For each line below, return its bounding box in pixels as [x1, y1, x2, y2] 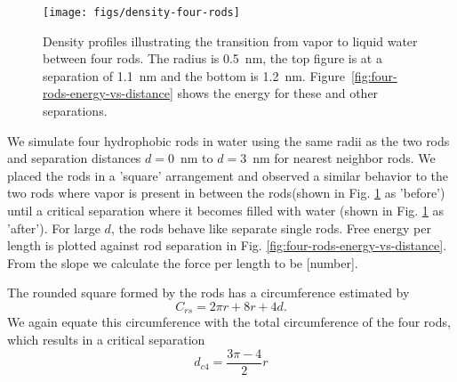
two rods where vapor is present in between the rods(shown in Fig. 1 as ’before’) [7, 183, 445, 202]
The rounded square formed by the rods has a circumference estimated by [7, 283, 410, 302]
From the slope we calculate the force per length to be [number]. [7, 253, 358, 272]
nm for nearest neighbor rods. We [253, 149, 436, 167]
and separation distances [7, 149, 141, 167]
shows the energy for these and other [177, 84, 379, 102]
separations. [43, 102, 108, 120]
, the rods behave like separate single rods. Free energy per [110, 218, 431, 237]
